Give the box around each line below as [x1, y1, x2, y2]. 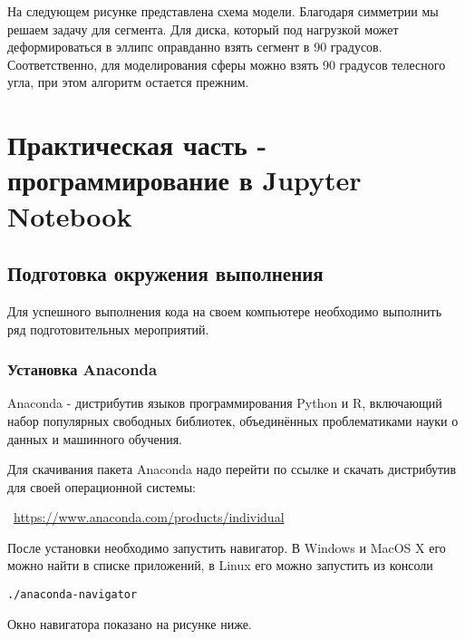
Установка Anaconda [7, 358, 158, 381]
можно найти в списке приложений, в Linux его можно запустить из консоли [7, 556, 433, 575]
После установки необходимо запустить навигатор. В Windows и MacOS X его [7, 537, 446, 557]
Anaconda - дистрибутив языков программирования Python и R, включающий [7, 393, 442, 412]
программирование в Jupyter [7, 161, 362, 198]
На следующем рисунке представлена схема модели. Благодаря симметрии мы [7, 2, 439, 20]
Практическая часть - [7, 126, 267, 163]
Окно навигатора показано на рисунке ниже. [7, 614, 252, 633]
